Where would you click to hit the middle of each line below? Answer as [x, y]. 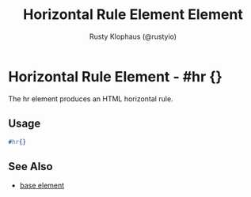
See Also [30, 167]
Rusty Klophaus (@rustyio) [133, 36]
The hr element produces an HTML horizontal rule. [91, 98]
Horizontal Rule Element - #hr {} [116, 76]
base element [42, 186]
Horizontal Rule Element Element [133, 15]
